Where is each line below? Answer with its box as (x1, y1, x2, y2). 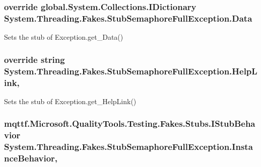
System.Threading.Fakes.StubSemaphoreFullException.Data (4, 12, 252, 24)
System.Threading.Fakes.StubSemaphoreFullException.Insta (4, 140, 253, 153)
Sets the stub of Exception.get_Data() (4, 32, 123, 42)
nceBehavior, (4, 152, 58, 164)
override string (4, 53, 65, 65)
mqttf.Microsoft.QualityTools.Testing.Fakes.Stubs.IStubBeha (4, 117, 255, 130)
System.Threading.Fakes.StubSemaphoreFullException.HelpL (4, 64, 257, 77)
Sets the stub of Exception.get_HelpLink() (4, 96, 137, 106)
